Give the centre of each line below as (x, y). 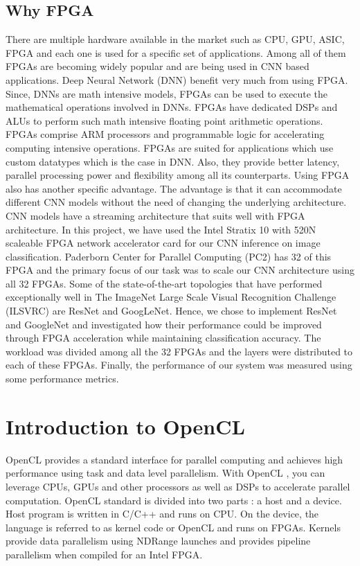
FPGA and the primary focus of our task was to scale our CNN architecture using (180, 270)
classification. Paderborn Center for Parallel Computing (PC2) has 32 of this (169, 256)
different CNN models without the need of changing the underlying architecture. (176, 202)
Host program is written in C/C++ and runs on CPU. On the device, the (162, 514)
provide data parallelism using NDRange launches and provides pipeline (158, 541)
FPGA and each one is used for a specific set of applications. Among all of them (176, 52)
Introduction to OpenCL (125, 426)
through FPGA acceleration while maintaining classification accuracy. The (163, 338)
